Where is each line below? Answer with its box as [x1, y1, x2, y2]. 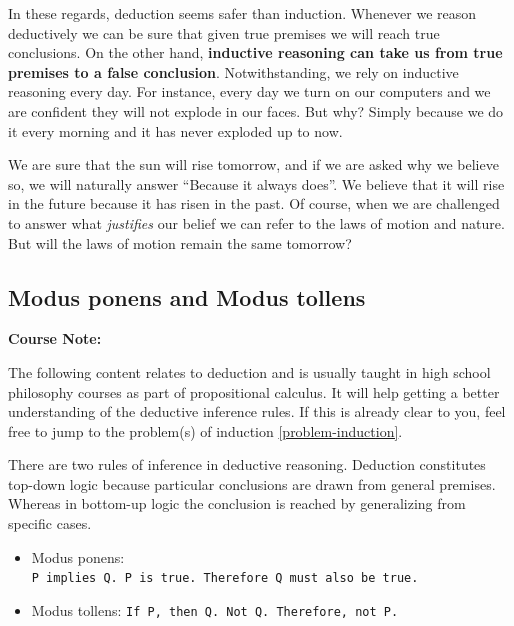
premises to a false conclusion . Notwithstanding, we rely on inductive [8, 61, 459, 82]
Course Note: [8, 328, 102, 349]
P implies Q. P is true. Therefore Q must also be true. [31, 571, 419, 586]
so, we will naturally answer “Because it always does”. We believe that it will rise [8, 173, 505, 194]
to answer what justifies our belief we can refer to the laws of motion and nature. [8, 212, 505, 233]
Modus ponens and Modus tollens [8, 281, 366, 312]
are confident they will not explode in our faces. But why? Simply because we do [8, 100, 504, 121]
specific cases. [8, 513, 92, 534]
